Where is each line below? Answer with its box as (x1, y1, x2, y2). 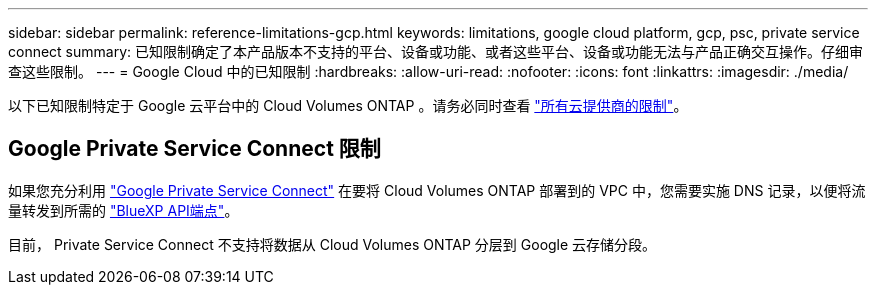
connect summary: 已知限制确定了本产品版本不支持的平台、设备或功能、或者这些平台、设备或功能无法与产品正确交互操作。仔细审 (8, 43, 863, 60)
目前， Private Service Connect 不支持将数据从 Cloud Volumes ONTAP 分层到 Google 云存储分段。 (8, 235, 657, 253)
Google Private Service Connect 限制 (8, 136, 381, 162)
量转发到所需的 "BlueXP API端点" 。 (8, 201, 239, 219)
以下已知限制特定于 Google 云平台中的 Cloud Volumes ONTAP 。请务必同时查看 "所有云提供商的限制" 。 (8, 97, 688, 114)
